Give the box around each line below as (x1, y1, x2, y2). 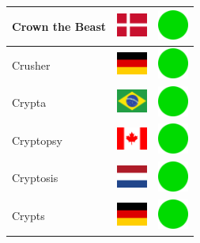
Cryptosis (12, 169, 58, 186)
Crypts (12, 207, 45, 224)
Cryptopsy (12, 131, 62, 148)
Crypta (12, 94, 47, 111)
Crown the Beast (12, 17, 107, 34)
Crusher (12, 56, 51, 73)
